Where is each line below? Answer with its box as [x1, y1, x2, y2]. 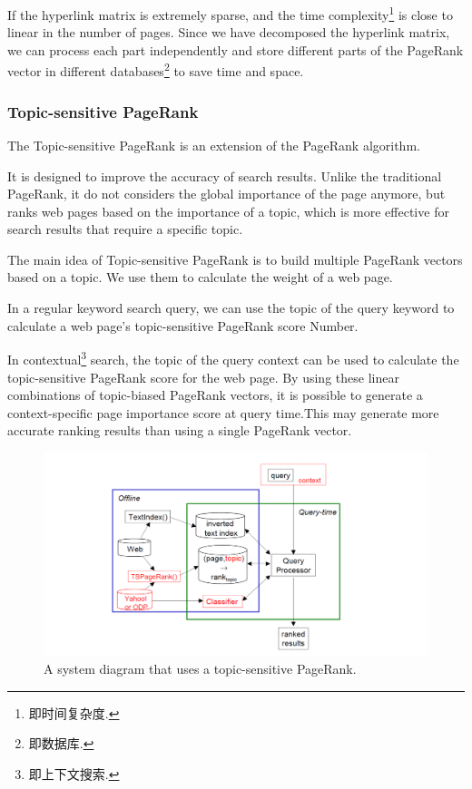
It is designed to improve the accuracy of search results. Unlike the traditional [7, 166, 442, 185]
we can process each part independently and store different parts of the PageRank [7, 40, 464, 59]
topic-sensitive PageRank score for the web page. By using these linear [7, 367, 399, 386]
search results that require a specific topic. [7, 219, 243, 239]
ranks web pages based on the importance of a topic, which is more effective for [7, 201, 449, 220]
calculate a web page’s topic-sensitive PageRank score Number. [7, 316, 359, 335]
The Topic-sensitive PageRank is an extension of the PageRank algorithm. [7, 135, 420, 154]
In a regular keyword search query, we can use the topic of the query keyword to [7, 298, 455, 317]
